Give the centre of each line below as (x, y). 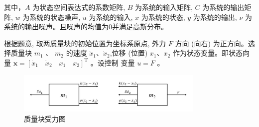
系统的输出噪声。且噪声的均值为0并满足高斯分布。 (86, 27)
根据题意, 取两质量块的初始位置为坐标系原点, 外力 (85, 43)
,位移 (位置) (129, 53)
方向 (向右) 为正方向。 (211, 43)
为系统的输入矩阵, (164, 7)
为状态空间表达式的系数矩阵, (79, 7)
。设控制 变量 (113, 62)
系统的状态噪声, (55, 17)
